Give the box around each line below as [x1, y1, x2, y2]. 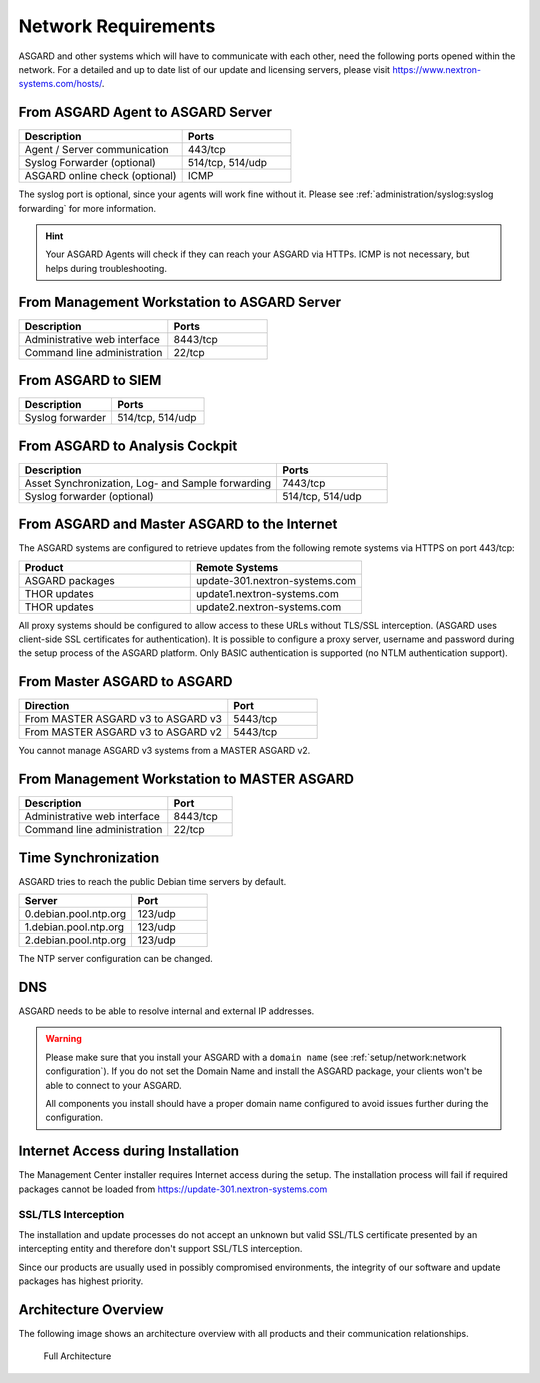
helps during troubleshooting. [45, 262, 167, 274]
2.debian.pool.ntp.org [24, 933, 127, 947]
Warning [45, 1033, 82, 1045]
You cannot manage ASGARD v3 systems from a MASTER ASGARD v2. [18, 745, 311, 757]
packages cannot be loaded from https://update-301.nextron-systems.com [18, 1183, 328, 1195]
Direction [24, 699, 70, 713]
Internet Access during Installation [18, 1143, 240, 1160]
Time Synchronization [18, 849, 160, 866]
